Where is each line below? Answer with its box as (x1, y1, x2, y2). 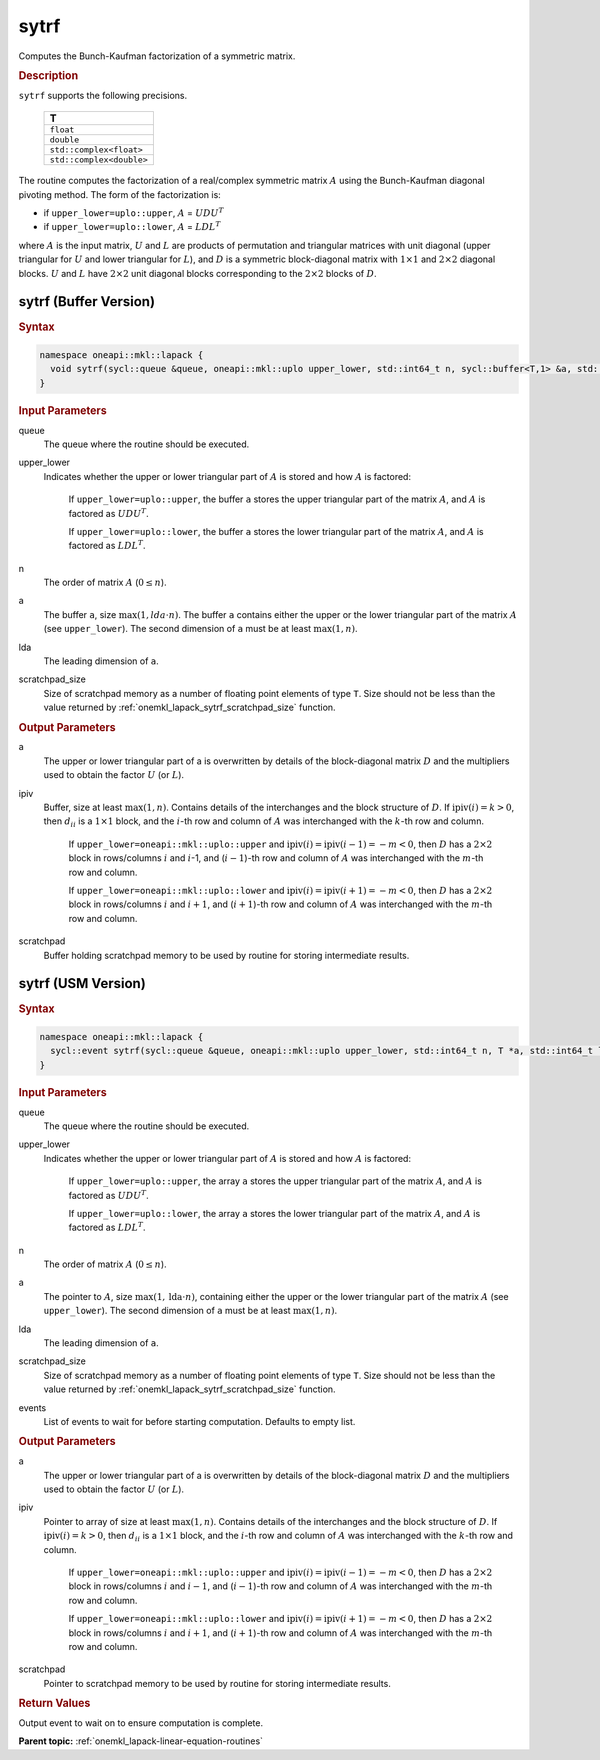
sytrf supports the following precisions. (18, 89, 188, 101)
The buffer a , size (43, 608, 117, 620)
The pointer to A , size (43, 1290, 134, 1302)
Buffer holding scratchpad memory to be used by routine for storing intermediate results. (43, 949, 410, 961)
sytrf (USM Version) (18, 975, 147, 992)
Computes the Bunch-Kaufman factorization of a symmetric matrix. (18, 50, 296, 62)
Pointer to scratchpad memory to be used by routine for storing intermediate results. (43, 1677, 392, 1689)
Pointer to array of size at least (43, 1515, 170, 1527)
